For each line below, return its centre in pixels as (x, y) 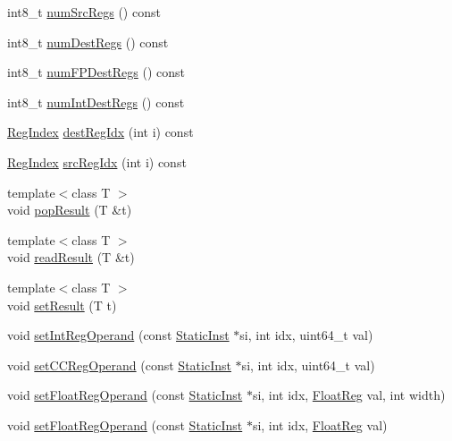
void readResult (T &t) (71, 257)
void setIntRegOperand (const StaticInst (118, 335)
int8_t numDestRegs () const (88, 42)
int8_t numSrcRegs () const (84, 12)
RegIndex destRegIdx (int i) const (100, 132)
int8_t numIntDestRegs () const (96, 102)
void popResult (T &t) (70, 210)
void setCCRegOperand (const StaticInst (119, 365)
